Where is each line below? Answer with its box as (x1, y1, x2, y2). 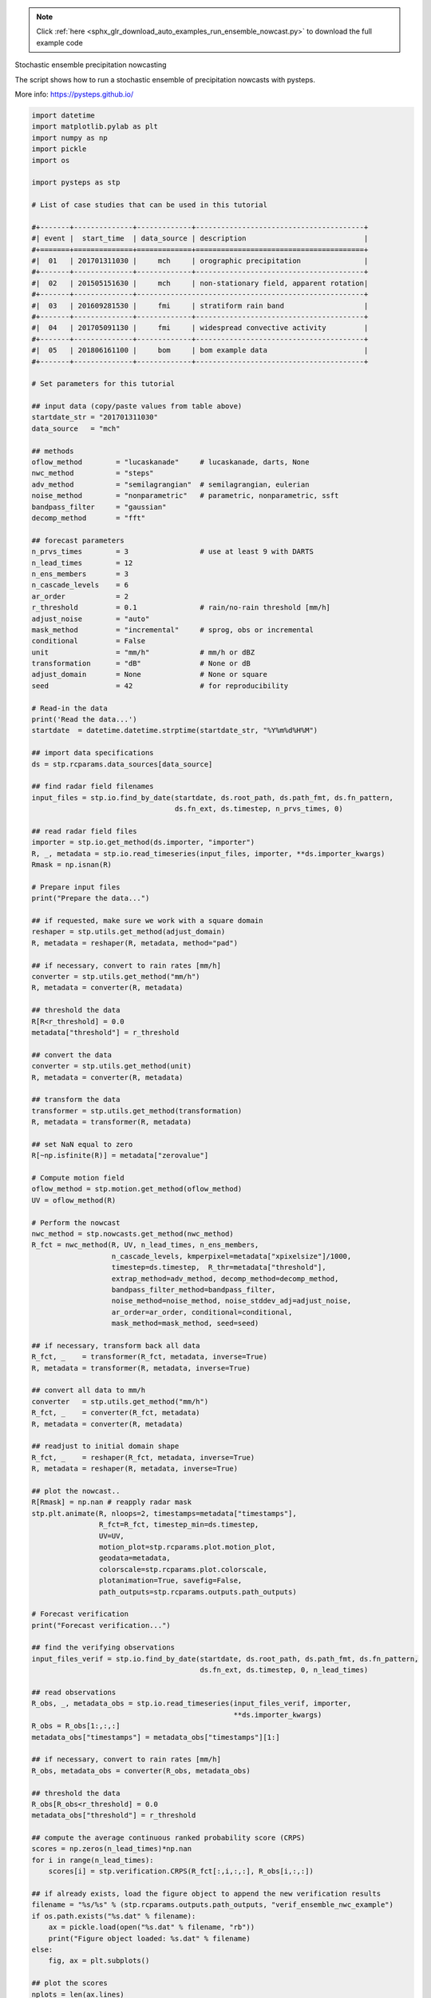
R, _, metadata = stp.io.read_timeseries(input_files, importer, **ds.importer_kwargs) (31, 849, 386, 858)
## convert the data (31, 1050, 112, 1059)
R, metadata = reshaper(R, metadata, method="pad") (31, 938, 239, 947)
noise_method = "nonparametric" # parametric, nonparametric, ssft (31, 492, 339, 500)
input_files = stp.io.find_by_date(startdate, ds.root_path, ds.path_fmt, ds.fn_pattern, (31, 793, 394, 802)
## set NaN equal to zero (31, 1140, 133, 1148)
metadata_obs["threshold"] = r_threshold (31, 1811, 196, 1820)
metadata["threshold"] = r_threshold (31, 1028, 180, 1037)
